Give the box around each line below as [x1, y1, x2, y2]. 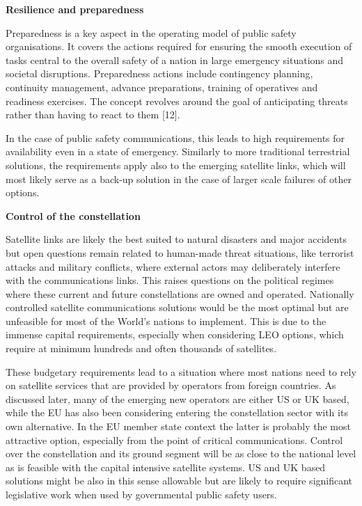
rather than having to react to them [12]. [6, 107, 180, 122]
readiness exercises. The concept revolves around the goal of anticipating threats [6, 93, 348, 108]
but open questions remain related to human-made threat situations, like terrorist [6, 245, 354, 260]
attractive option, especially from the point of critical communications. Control [6, 432, 343, 447]
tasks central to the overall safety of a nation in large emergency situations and [6, 52, 344, 67]
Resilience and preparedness [6, 2, 144, 16]
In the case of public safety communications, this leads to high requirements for [6, 130, 345, 145]
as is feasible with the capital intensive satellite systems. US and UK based [6, 459, 326, 474]
